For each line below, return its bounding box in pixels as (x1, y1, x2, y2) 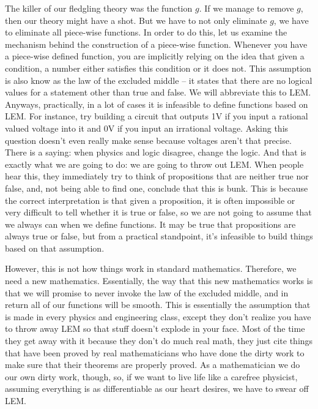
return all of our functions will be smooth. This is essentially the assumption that (5, 298, 311, 311)
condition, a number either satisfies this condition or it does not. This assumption (5, 61, 311, 74)
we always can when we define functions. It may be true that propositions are (5, 217, 296, 230)
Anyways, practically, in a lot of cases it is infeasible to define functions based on (5, 97, 308, 110)
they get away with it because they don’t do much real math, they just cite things (5, 334, 313, 347)
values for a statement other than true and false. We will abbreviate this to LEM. (5, 86, 311, 99)
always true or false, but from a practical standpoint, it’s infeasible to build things (5, 230, 313, 242)
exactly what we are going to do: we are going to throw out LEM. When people (5, 157, 304, 170)
